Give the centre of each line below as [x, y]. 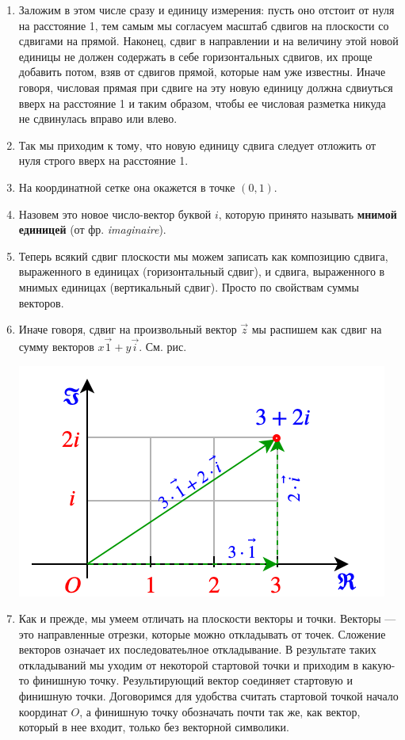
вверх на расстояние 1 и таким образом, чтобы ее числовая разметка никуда [202, 103]
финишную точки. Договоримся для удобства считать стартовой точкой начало [208, 696]
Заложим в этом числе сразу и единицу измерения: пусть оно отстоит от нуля [206, 10]
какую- [378, 664]
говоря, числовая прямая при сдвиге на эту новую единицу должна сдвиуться [206, 87]
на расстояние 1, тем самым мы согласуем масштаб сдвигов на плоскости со [204, 25]
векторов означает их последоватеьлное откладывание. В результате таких [197, 649]
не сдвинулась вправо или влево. [98, 118]
